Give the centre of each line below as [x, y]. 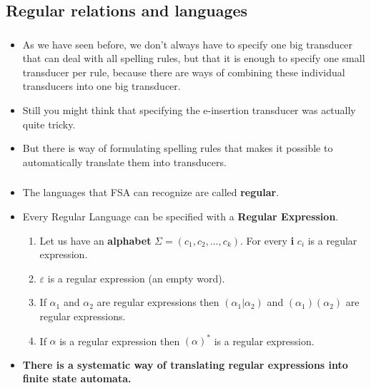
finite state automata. [77, 378]
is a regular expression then [120, 341]
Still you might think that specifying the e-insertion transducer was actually [189, 110]
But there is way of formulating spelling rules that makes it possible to [178, 148]
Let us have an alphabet [95, 240]
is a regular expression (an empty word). [136, 278]
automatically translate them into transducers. [124, 162]
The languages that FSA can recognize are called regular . [151, 192]
